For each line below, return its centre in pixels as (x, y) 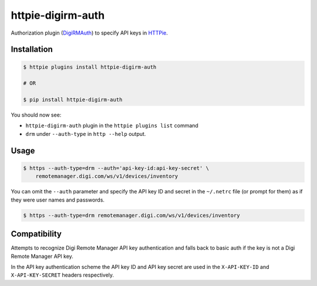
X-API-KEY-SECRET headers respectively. (63, 275)
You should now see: (36, 115)
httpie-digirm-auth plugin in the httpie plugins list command (112, 125)
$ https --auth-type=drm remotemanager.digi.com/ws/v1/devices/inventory (131, 215)
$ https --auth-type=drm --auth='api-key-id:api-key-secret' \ (116, 168)
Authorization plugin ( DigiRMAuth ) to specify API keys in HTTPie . (90, 33)
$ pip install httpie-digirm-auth (73, 100)
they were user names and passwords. (58, 200)
